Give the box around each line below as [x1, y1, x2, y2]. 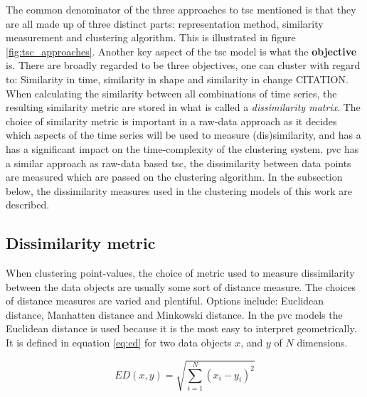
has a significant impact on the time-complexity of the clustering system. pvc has [6, 141, 359, 156]
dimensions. [297, 335, 348, 350]
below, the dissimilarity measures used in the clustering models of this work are [6, 183, 352, 198]
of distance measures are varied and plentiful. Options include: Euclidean [6, 293, 324, 308]
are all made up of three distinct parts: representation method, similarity [6, 16, 324, 31]
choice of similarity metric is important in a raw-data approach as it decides [6, 113, 337, 128]
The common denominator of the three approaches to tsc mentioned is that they [6, 2, 356, 16]
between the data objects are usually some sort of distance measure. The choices [6, 279, 356, 294]
